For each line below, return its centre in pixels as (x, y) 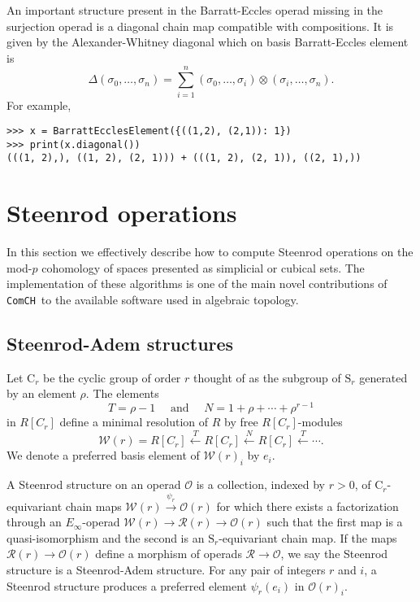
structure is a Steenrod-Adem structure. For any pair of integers (166, 569)
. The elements (122, 393)
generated (383, 377)
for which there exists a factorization (307, 506)
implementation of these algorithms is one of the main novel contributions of (197, 284)
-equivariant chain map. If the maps (308, 537)
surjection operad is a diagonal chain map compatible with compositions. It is (200, 26)
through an (34, 522)
